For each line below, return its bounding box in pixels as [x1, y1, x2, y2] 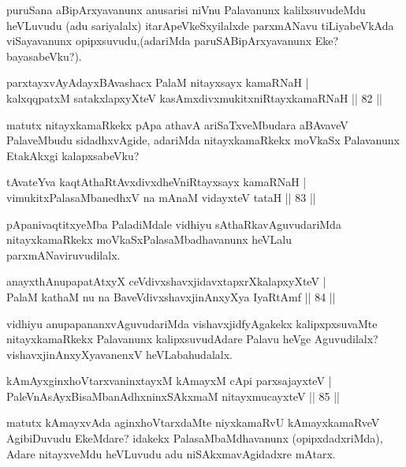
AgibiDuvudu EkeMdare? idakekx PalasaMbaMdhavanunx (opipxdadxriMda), [6, 430, 383, 446]
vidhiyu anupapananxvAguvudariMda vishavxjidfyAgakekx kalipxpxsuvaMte [6, 315, 378, 331]
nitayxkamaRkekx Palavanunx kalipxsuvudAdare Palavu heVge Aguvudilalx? [6, 331, 378, 347]
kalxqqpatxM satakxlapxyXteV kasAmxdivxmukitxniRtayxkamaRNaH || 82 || [6, 89, 382, 106]
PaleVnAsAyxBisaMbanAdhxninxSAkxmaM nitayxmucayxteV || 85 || [6, 387, 340, 404]
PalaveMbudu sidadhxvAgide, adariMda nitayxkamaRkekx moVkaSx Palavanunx [6, 132, 400, 148]
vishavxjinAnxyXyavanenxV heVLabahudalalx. [6, 346, 233, 362]
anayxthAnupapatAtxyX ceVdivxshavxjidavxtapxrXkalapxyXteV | [6, 273, 326, 290]
